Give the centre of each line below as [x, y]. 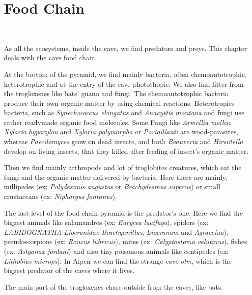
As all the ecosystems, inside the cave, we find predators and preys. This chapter [126, 48]
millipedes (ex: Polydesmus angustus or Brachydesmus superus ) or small [112, 186]
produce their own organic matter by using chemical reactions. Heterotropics [119, 103]
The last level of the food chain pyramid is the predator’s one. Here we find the [124, 212]
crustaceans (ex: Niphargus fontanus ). [61, 196]
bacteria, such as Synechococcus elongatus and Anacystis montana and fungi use [124, 112]
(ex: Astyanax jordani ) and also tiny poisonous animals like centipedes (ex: [116, 251]
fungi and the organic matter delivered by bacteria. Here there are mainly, [116, 177]
